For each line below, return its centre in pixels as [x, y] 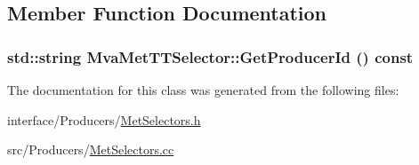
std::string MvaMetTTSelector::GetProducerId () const [210, 56]
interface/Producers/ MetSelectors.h [104, 119]
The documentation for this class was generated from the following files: [203, 90]
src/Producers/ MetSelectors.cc [91, 149]
